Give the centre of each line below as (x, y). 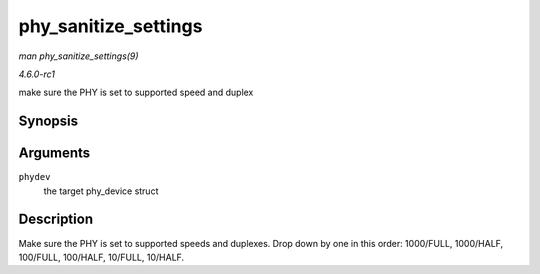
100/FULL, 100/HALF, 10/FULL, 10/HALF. (101, 257)
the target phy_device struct (101, 191)
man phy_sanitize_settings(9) (78, 56)
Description (56, 219)
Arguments (54, 153)
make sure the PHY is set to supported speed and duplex (136, 92)
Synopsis (48, 121)
